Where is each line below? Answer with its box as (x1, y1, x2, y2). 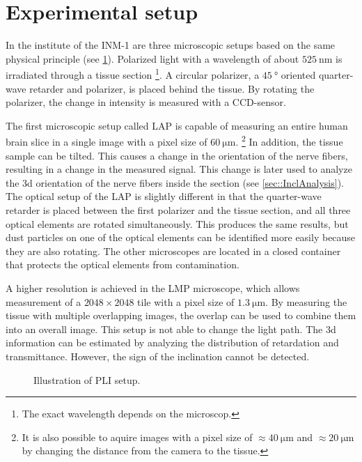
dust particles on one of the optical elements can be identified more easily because (6, 230, 356, 245)
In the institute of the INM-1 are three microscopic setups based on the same (6, 38, 336, 52)
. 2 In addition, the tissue (235, 132, 343, 148)
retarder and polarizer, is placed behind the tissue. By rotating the (29, 81, 315, 95)
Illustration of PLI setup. (33, 372, 141, 387)
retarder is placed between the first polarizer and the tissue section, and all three (6, 202, 351, 217)
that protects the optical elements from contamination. (6, 257, 239, 272)
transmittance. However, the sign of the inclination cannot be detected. (6, 348, 310, 363)
